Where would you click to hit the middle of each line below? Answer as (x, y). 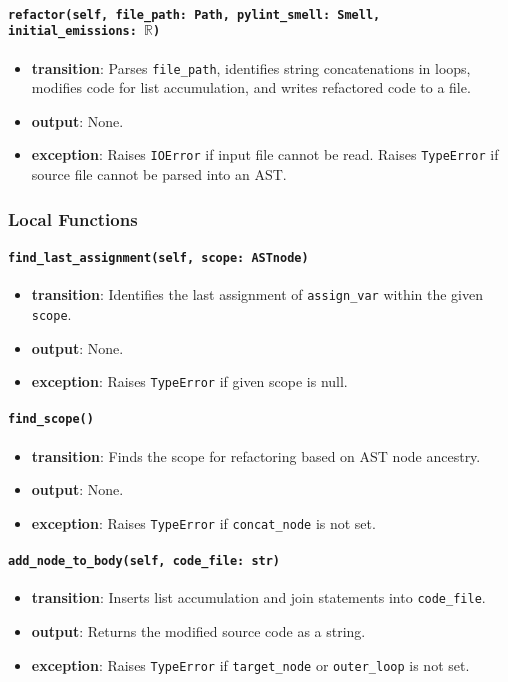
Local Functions (73, 218)
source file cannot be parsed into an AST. (159, 174)
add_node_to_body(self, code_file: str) (144, 561)
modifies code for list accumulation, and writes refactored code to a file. (251, 87)
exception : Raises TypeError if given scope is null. (189, 381)
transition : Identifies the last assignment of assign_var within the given (257, 294)
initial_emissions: (72, 31)
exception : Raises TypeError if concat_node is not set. (203, 522)
